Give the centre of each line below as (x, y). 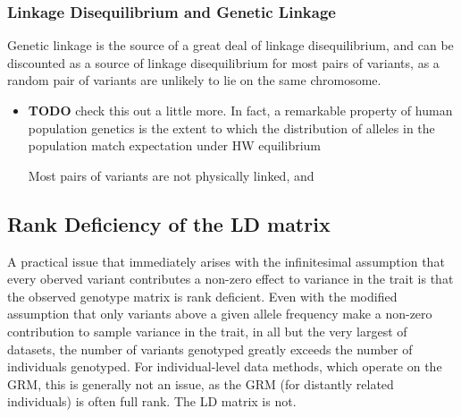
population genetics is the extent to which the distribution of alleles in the (231, 128)
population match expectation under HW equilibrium (174, 145)
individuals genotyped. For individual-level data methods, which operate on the (225, 366)
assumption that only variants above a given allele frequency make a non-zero (220, 314)
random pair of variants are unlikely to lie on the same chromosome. (194, 80)
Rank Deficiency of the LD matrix (169, 223)
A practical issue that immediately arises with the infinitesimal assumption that (226, 261)
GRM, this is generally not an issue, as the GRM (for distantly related (201, 383)
